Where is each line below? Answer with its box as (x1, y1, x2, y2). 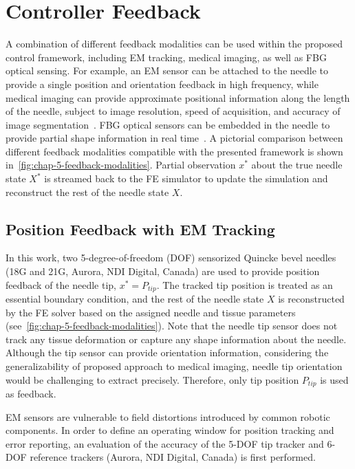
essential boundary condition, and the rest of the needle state (6, 292, 264, 306)
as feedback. (6, 386, 56, 401)
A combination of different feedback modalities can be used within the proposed (6, 36, 343, 51)
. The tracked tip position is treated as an (156, 277, 333, 292)
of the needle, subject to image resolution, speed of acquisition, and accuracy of (6, 104, 341, 118)
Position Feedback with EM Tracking (6, 218, 275, 239)
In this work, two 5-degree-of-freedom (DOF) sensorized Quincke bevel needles (6, 250, 336, 265)
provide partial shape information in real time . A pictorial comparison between (6, 131, 343, 145)
